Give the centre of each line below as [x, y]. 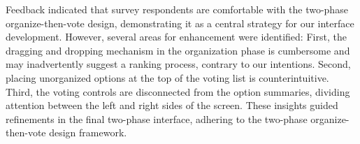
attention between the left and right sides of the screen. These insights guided [172, 105]
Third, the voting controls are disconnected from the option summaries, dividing [178, 91]
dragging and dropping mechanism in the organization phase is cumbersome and [178, 50]
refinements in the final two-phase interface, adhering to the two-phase [157, 118]
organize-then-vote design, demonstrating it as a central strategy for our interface [180, 23]
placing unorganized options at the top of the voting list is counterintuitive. [167, 77]
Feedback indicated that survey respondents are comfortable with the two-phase [177, 9]
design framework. [88, 132]
